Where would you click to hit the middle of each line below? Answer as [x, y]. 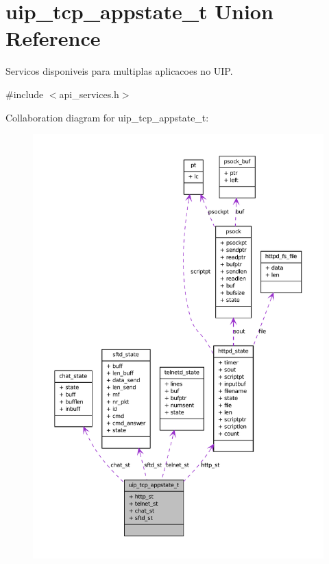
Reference [53, 38]
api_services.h [89, 94]
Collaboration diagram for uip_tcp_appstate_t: [107, 117]
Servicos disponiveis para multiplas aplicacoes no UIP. [119, 71]
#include [25, 94]
